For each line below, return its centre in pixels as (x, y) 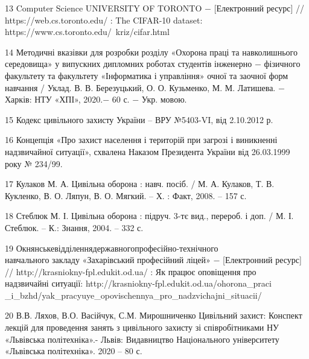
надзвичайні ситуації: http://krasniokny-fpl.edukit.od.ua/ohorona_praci (138, 283)
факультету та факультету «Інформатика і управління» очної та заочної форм (147, 75)
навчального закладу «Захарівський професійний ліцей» (108, 260)
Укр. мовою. (164, 99)
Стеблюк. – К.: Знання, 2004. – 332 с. (74, 227)
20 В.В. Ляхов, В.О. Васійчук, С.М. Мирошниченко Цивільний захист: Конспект (154, 315)
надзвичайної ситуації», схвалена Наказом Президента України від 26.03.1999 (148, 151)
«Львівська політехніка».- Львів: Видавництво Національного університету (142, 339)
